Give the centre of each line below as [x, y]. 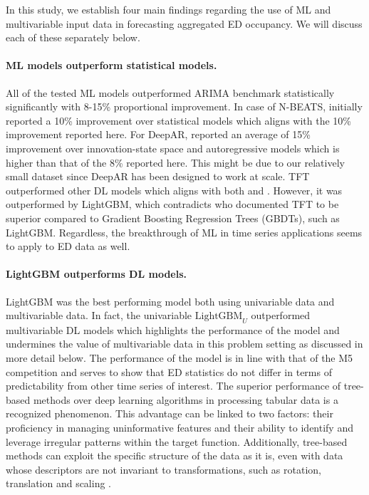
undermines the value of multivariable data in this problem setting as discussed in [184, 344]
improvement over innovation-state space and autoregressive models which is [173, 148]
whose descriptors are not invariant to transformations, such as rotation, [163, 469]
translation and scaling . [59, 483]
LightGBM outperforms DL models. [97, 274]
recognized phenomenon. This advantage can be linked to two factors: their [170, 413]
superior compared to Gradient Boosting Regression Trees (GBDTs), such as [173, 218]
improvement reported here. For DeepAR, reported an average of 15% [158, 134]
